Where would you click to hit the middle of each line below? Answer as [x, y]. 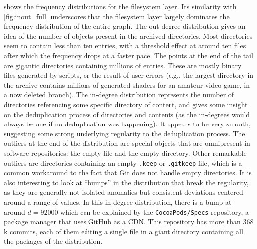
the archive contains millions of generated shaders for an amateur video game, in [127, 84]
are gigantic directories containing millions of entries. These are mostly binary [123, 65]
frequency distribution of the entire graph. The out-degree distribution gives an [125, 26]
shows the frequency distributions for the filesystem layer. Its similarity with [120, 6]
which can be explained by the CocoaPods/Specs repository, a [155, 211]
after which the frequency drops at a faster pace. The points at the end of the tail [128, 55]
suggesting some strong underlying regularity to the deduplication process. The [125, 133]
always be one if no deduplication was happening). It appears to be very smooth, [127, 124]
